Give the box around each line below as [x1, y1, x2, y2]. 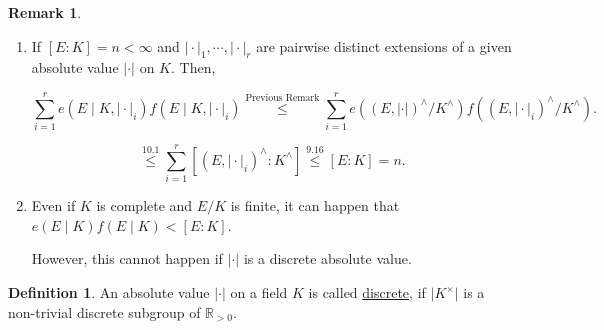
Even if [31, 195, 76, 216]
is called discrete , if [308, 282, 426, 303]
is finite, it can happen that [230, 195, 400, 216]
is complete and [96, 195, 193, 216]
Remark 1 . [8, 2, 82, 22]
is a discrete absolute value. [243, 248, 412, 269]
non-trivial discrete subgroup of [8, 301, 201, 322]
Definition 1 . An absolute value [8, 282, 210, 303]
